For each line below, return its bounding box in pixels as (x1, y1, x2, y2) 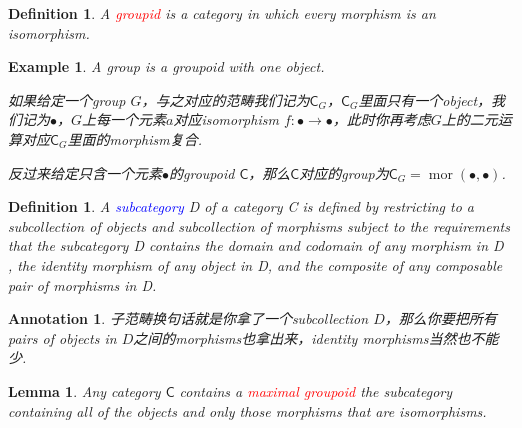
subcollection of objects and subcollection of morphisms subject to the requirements (8, 215, 510, 236)
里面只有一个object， (358, 89, 492, 110)
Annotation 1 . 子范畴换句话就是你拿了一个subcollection (8, 308, 369, 329)
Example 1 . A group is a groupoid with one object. (8, 56, 325, 77)
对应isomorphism (173, 109, 279, 130)
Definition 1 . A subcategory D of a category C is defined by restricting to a (8, 196, 474, 217)
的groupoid (169, 162, 235, 183)
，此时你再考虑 (332, 109, 431, 130)
